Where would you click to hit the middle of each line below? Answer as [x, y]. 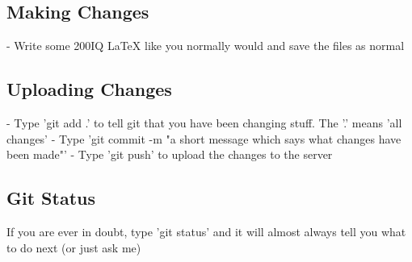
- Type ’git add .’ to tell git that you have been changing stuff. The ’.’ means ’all [204, 123]
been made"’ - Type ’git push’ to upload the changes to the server [170, 154]
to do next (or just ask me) [74, 247]
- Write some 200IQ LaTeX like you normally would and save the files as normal [206, 46]
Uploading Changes [89, 89]
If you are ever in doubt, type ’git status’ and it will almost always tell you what [206, 231]
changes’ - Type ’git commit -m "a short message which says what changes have [204, 138]
